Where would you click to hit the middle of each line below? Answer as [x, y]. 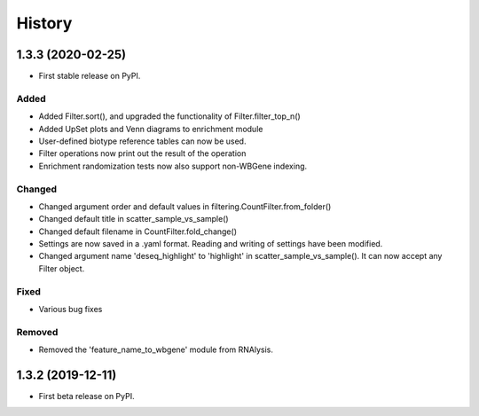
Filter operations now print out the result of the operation [142, 153]
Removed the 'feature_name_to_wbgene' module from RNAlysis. [156, 349]
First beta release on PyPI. [86, 396]
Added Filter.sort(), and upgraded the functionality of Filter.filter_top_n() [169, 116]
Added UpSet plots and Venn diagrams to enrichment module [151, 129]
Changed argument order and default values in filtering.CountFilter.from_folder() [185, 206]
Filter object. [62, 268]
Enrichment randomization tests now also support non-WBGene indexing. [173, 166]
